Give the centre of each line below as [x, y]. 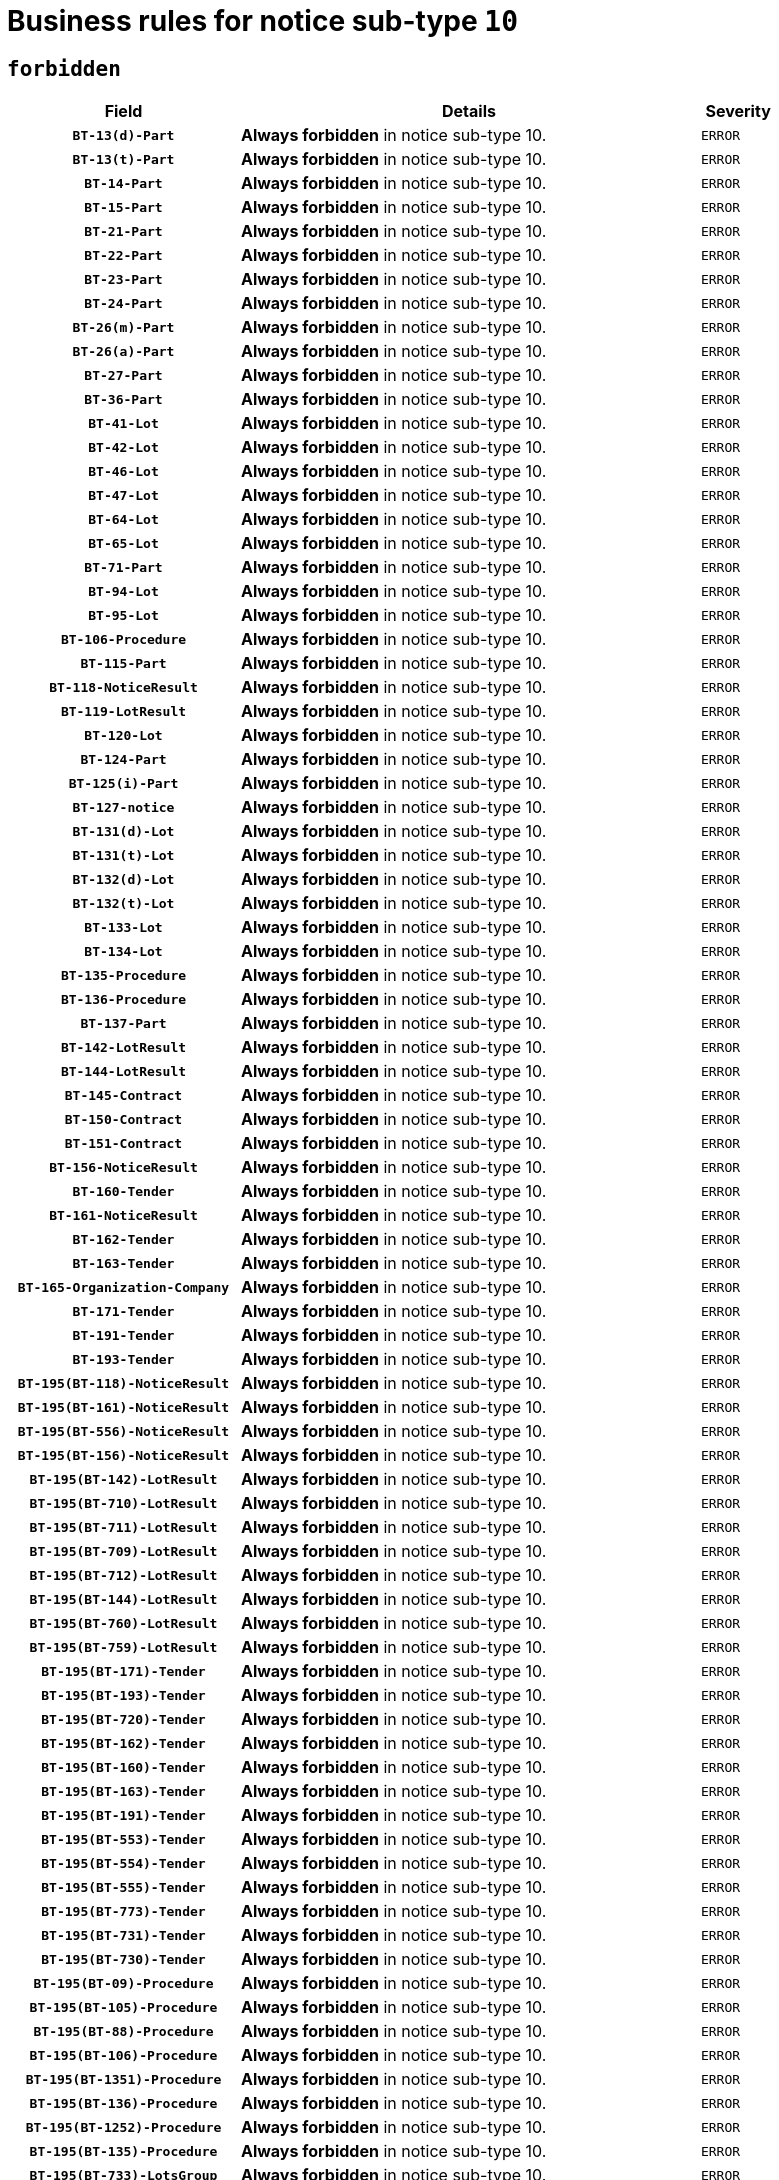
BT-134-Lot [123, 951]
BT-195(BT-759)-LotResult [123, 1647]
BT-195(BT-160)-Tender [123, 1767]
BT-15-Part [123, 207]
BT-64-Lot [123, 519]
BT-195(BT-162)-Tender [123, 1743]
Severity [738, 111]
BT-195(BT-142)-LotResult [123, 1479]
